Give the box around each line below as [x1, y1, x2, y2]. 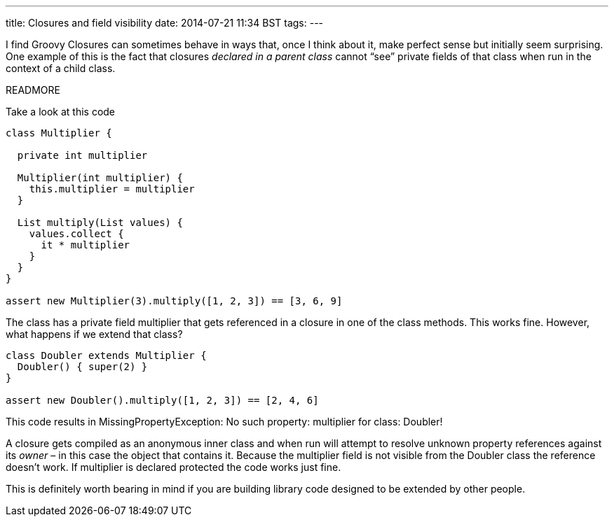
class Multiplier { [6, 127, 112, 139]
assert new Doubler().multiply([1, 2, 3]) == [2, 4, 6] [6, 395, 319, 406]
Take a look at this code [6, 106, 116, 118]
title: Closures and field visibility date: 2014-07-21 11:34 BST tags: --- [6, 17, 324, 29]
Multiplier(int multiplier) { [17, 172, 183, 183]
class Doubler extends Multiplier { [6, 350, 207, 361]
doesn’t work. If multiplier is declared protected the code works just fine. [6, 461, 341, 473]
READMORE [6, 84, 60, 96]
